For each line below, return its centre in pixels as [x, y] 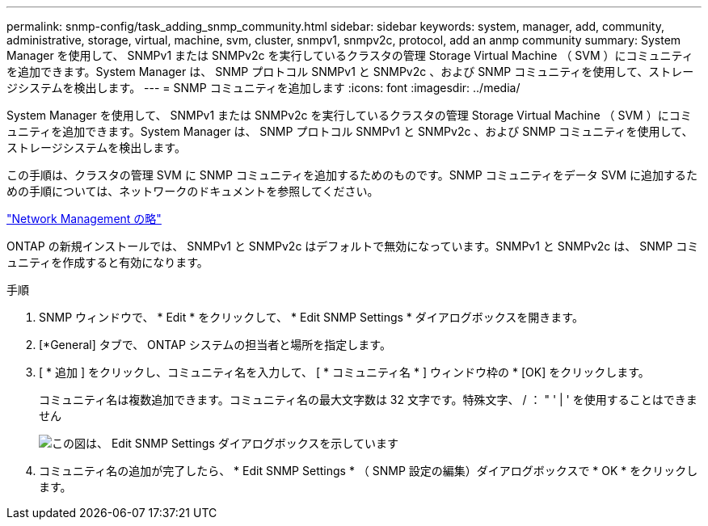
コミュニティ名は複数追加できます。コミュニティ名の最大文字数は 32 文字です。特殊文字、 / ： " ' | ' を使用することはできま [368, 400]
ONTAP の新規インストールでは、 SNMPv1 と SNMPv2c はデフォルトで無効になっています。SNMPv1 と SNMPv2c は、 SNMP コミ [353, 246]
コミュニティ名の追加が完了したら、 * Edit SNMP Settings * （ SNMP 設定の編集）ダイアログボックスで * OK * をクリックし [369, 471]
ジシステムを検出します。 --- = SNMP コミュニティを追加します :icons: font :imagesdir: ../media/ [263, 88]
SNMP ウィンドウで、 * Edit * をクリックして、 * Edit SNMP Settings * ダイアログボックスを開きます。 [311, 317]
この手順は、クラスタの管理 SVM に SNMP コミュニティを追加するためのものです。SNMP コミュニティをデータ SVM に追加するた [352, 175]
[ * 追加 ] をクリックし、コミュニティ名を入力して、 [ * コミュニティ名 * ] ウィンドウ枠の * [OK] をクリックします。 [344, 372]
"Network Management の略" [84, 219]
